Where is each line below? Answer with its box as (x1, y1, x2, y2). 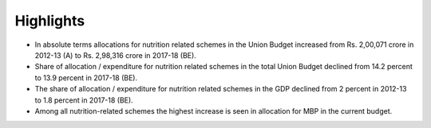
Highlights (14, 12, 85, 29)
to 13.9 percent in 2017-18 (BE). (34, 72, 138, 83)
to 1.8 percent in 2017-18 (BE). (34, 95, 133, 105)
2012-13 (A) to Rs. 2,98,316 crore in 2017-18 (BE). (34, 50, 197, 60)
